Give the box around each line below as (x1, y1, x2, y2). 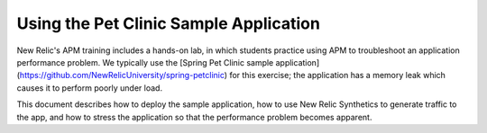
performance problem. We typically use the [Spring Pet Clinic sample (16, 57, 274, 67)
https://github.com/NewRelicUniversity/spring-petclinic (19, 70, 225, 81)
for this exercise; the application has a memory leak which (229, 70, 446, 81)
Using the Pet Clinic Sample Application (16, 13, 320, 33)
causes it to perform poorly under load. (16, 82, 162, 93)
